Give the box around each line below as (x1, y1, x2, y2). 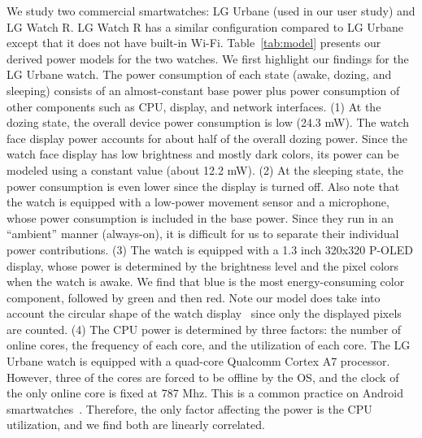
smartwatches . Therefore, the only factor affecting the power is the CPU (7, 400, 372, 417)
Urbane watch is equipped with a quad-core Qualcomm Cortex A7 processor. (7, 353, 390, 370)
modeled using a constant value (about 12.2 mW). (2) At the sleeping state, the (7, 161, 403, 178)
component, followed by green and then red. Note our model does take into (7, 288, 381, 306)
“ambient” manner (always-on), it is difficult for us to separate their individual (7, 225, 399, 242)
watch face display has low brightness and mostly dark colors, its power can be (7, 145, 399, 163)
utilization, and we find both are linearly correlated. (7, 416, 265, 433)
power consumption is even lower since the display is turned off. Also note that (7, 177, 400, 194)
